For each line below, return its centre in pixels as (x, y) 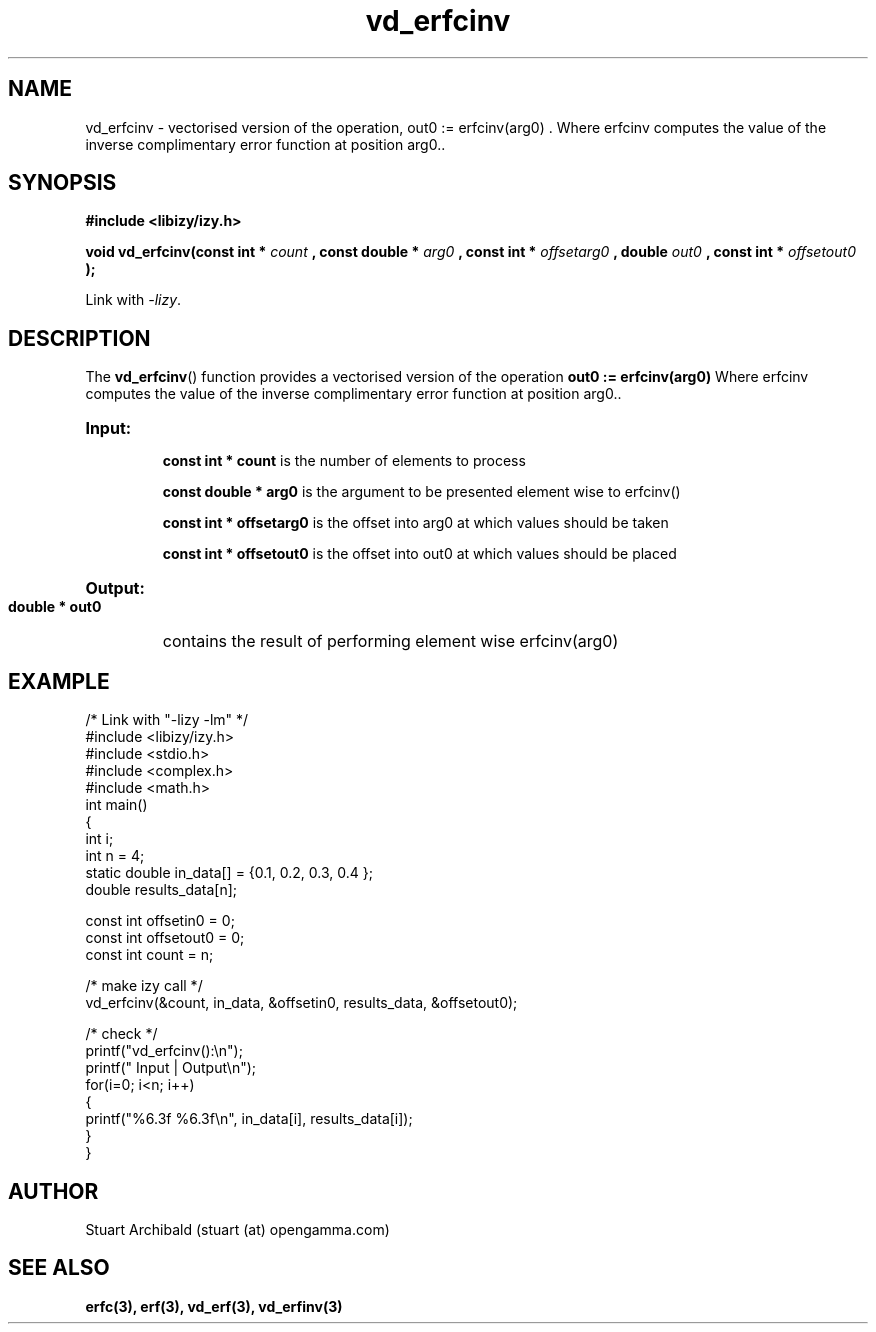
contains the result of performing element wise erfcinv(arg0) (390, 641)
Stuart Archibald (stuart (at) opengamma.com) (237, 1229)
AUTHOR (53, 1191)
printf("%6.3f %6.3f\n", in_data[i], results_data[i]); (249, 1119)
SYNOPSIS (62, 183)
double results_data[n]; (161, 890)
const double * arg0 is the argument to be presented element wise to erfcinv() (421, 492)
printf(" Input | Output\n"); (171, 1068)
